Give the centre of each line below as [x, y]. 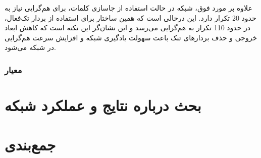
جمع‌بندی [30, 145]
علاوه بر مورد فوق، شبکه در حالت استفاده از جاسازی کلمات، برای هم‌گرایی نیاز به [128, 8]
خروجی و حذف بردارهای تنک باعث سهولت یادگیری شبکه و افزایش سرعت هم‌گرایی [131, 37]
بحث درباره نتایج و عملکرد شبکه [103, 105]
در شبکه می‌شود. [30, 47]
